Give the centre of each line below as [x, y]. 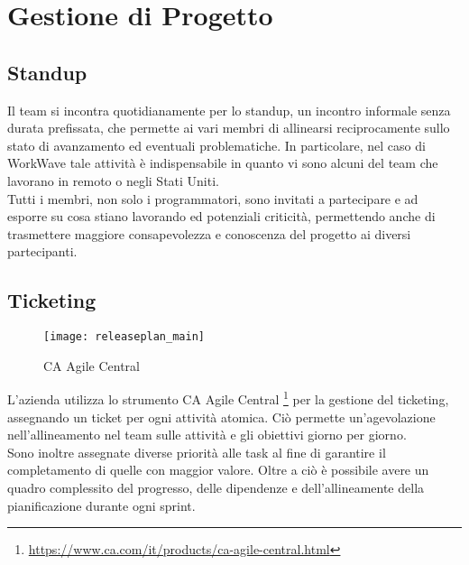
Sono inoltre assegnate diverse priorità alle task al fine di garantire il [197, 452]
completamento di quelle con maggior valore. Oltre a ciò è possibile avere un [218, 470]
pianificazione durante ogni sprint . [101, 505]
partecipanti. [42, 251]
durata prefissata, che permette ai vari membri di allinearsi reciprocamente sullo [229, 128]
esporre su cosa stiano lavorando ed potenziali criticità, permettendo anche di [221, 216]
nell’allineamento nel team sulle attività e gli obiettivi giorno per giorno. [207, 435]
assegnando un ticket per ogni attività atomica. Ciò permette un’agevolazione [221, 417]
